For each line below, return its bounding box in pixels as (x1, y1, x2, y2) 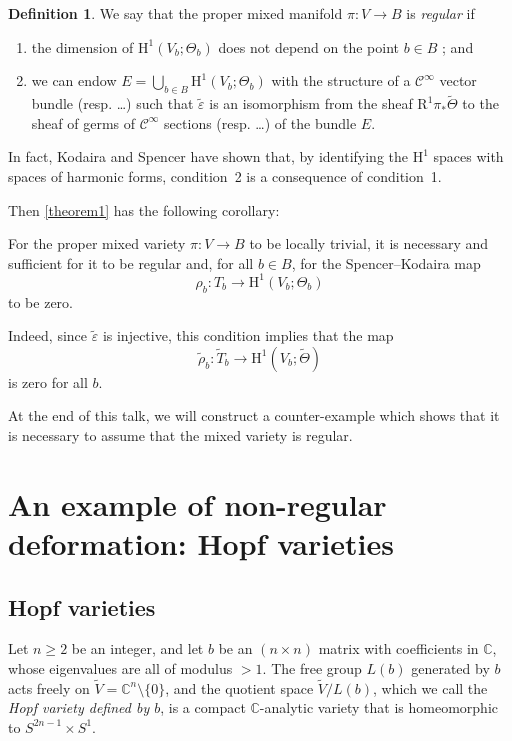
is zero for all (8, 371, 88, 392)
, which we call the (373, 677, 488, 698)
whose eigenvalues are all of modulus (8, 657, 233, 678)
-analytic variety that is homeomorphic (259, 697, 498, 718)
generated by (411, 657, 490, 678)
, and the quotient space (165, 677, 314, 698)
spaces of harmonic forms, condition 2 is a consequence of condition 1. (8, 165, 442, 186)
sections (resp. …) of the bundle (164, 112, 357, 133)
